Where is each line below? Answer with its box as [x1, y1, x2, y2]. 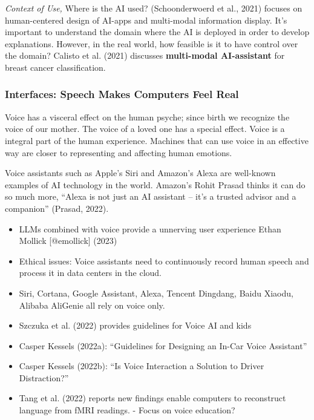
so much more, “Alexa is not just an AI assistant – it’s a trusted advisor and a [5, 190, 296, 203]
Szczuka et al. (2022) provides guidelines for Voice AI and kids [19, 319, 252, 332]
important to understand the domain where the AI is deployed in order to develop [5, 25, 310, 38]
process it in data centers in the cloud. [19, 266, 162, 279]
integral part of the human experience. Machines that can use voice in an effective [5, 134, 309, 146]
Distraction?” [19, 371, 69, 384]
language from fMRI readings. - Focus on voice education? [19, 404, 235, 416]
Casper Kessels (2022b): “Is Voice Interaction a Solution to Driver [19, 359, 264, 372]
